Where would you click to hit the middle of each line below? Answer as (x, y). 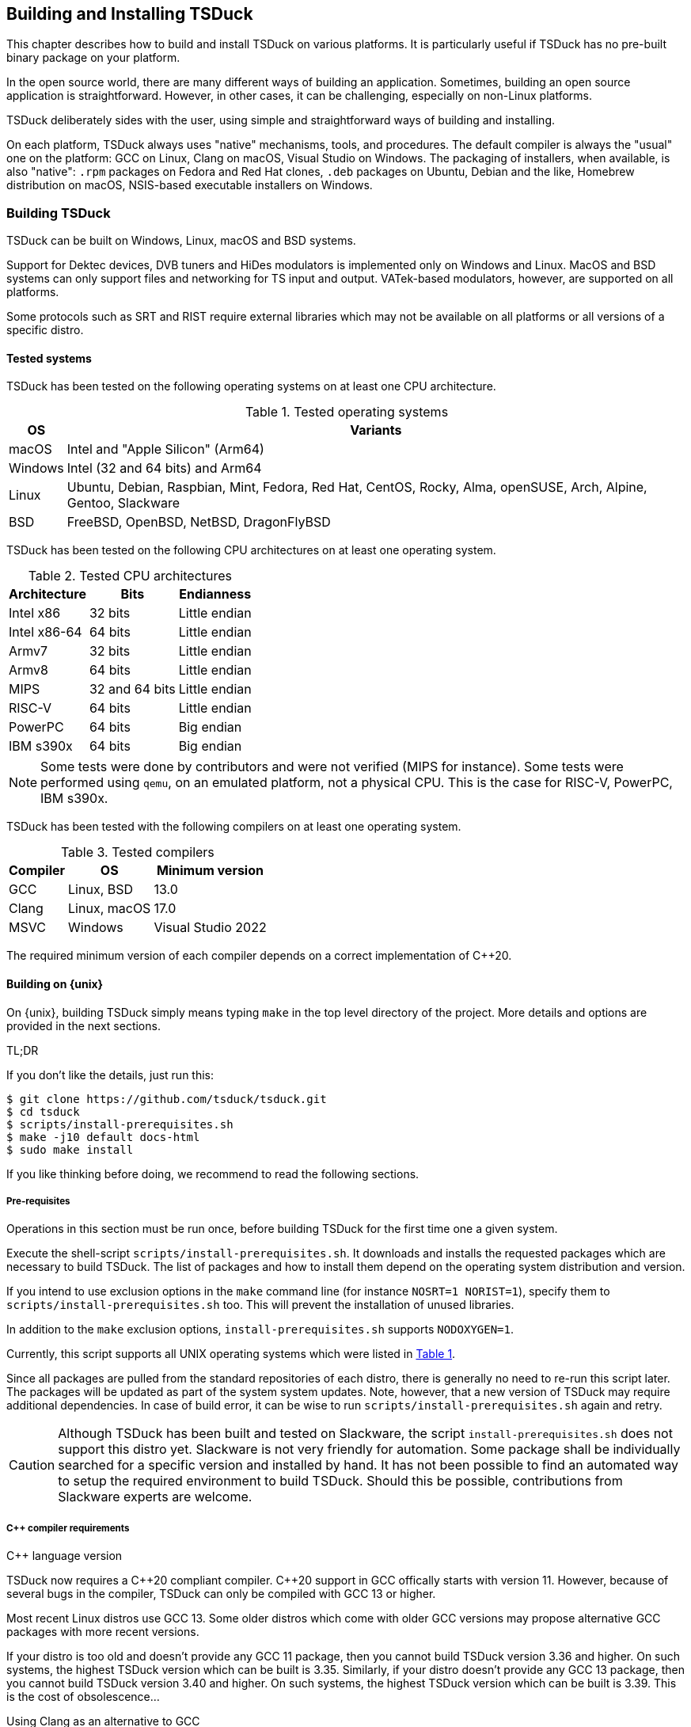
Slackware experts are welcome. (155, 1497)
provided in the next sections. (84, 1025)
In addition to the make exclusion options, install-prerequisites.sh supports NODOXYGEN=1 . (260, 1329)
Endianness (215, 594)
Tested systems (49, 358)
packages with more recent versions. (103, 1632)
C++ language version (65, 1556)
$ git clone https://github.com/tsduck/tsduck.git (167, 1099)
